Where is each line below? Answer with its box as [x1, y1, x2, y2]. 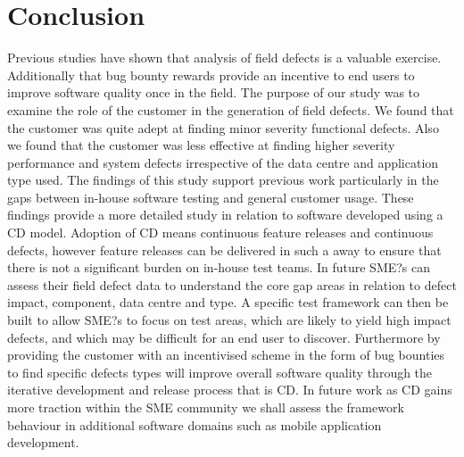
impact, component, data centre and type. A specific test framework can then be [7, 293, 449, 312]
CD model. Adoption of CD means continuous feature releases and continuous [7, 223, 434, 242]
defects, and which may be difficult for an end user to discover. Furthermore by [7, 328, 441, 346]
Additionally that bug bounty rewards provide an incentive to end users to [7, 65, 415, 84]
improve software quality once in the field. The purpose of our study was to [7, 83, 420, 102]
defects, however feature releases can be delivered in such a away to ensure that [7, 240, 442, 259]
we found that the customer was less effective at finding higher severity [7, 136, 395, 154]
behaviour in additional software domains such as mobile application [7, 415, 382, 434]
